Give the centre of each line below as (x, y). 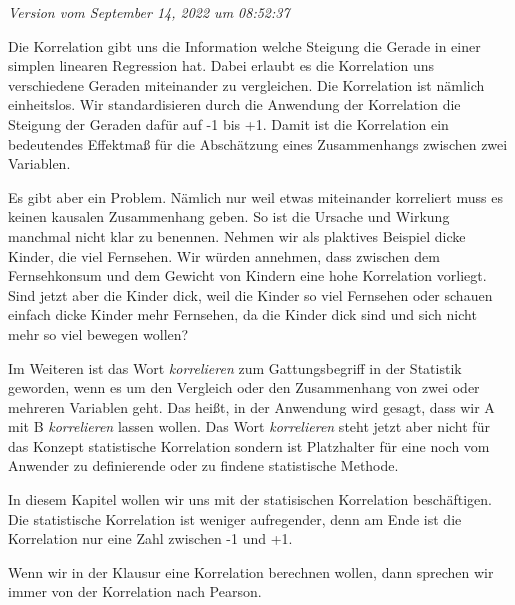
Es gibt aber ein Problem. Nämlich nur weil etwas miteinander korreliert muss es (255, 196)
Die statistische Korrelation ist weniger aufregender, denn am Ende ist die (235, 518)
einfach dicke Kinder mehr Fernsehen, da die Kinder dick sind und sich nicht (242, 314)
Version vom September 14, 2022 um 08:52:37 (149, 12)
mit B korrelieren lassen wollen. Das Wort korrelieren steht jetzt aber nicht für (249, 426)
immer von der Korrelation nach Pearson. (135, 591)
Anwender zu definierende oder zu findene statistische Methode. (203, 465)
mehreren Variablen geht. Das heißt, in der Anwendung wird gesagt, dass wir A (251, 406)
